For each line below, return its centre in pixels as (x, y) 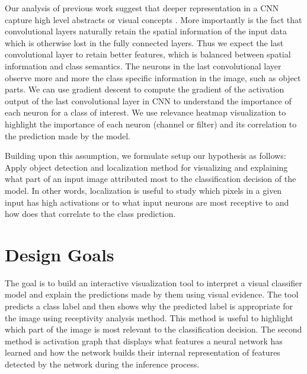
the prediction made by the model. (68, 135)
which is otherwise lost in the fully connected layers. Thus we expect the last (144, 42)
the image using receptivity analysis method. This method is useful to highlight (149, 317)
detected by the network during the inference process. (102, 364)
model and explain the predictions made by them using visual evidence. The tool (152, 294)
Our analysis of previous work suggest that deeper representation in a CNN (142, 8)
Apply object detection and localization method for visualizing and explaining (146, 167)
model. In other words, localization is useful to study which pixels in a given (143, 190)
